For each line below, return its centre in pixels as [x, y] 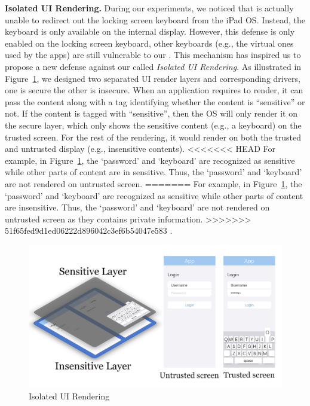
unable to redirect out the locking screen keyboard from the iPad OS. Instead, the [155, 19]
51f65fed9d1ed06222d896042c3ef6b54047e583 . [89, 231]
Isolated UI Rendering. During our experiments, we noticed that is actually [149, 8]
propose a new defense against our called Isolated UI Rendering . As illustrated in [153, 66]
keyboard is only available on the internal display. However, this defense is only [150, 31]
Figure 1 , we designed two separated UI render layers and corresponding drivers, [153, 78]
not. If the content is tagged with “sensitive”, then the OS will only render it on [151, 113]
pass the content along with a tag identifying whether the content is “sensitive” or [155, 101]
